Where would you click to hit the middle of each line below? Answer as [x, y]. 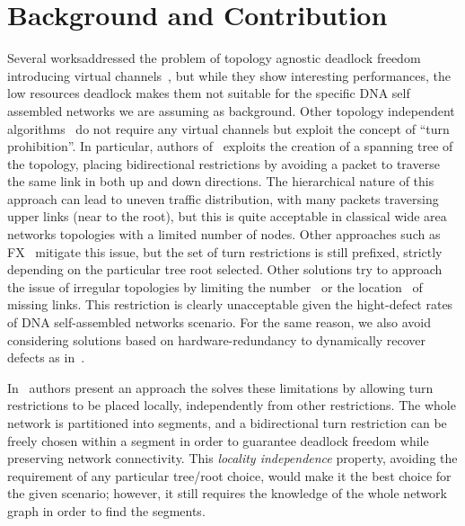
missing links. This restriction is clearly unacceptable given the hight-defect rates [230, 304]
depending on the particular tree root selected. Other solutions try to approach [225, 269]
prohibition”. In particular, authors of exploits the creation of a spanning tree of [230, 146]
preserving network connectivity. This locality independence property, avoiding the [232, 458]
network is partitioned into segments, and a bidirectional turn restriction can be [227, 423]
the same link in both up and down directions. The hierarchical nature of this [221, 181]
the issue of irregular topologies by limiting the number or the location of [215, 286]
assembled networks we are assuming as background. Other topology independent [231, 110]
